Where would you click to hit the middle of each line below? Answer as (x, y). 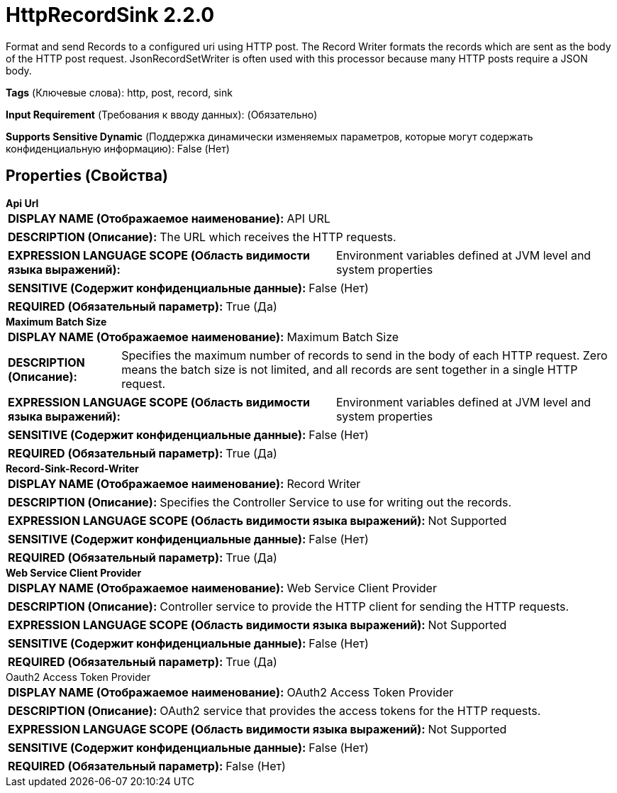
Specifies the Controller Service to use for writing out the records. (336, 502)
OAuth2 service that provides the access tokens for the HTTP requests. (350, 710)
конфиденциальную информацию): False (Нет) (118, 148)
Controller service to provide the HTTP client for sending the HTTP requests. (365, 606)
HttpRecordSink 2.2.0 (110, 15)
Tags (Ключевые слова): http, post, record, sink (119, 92)
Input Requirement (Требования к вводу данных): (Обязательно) (162, 114)
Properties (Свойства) (87, 176)
